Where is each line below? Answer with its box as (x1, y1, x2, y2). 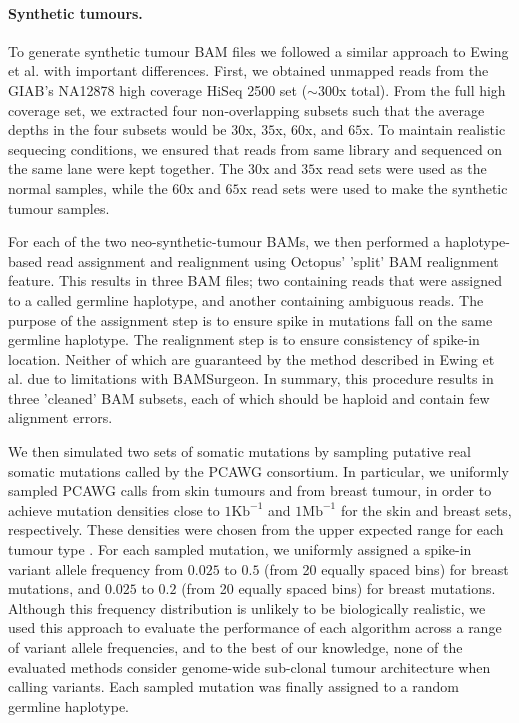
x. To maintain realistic (362, 119, 506, 140)
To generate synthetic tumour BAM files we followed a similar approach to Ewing (8, 40, 509, 61)
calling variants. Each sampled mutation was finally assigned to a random (8, 676, 459, 697)
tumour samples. (8, 197, 110, 218)
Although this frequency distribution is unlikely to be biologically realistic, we (8, 597, 486, 618)
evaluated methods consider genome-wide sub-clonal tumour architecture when (8, 656, 491, 677)
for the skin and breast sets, (340, 499, 512, 520)
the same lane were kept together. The (8, 158, 244, 179)
